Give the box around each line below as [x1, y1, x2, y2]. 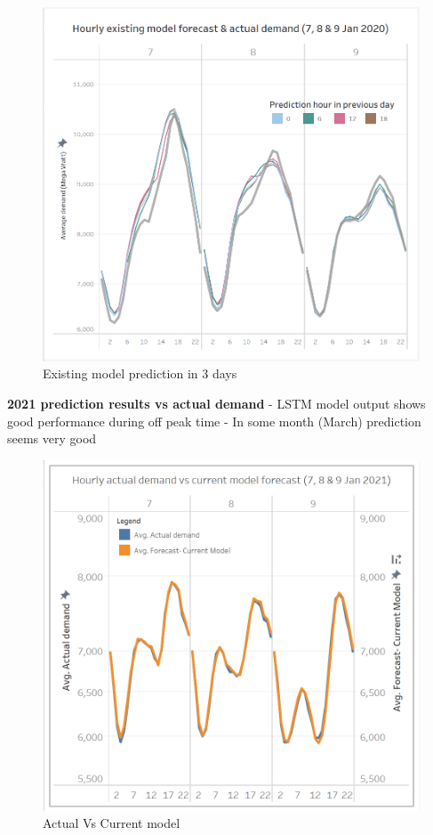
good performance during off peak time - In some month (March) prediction [7, 411, 421, 430]
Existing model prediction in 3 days [43, 364, 237, 383]
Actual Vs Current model [43, 814, 180, 832]
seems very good [7, 429, 97, 448]
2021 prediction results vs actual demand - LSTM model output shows [7, 393, 426, 412]
